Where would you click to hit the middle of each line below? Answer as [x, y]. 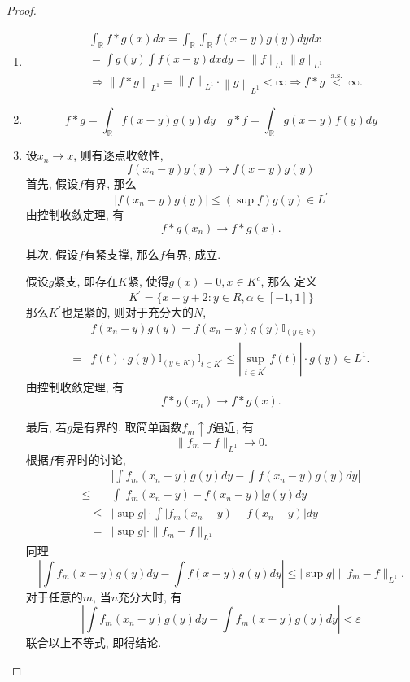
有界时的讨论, [90, 459]
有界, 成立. [193, 254]
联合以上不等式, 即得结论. [94, 643]
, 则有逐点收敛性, [118, 155]
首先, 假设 [52, 183]
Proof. [22, 10]
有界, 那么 [110, 183]
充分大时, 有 [150, 596]
